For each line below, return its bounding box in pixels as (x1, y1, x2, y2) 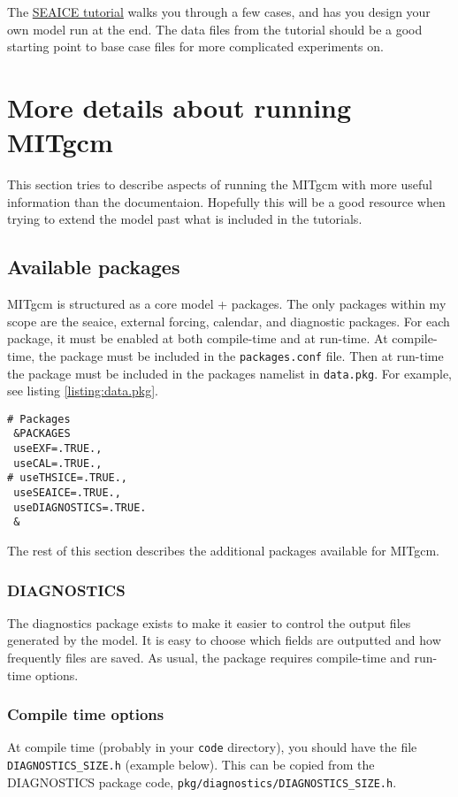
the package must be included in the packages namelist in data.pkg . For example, (7, 364, 453, 382)
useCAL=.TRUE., (13, 456, 103, 470)
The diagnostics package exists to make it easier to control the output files (7, 613, 411, 632)
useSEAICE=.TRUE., (13, 487, 121, 500)
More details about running (7, 88, 352, 125)
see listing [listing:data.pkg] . (7, 381, 159, 400)
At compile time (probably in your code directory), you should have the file (7, 738, 417, 756)
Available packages (7, 253, 180, 280)
